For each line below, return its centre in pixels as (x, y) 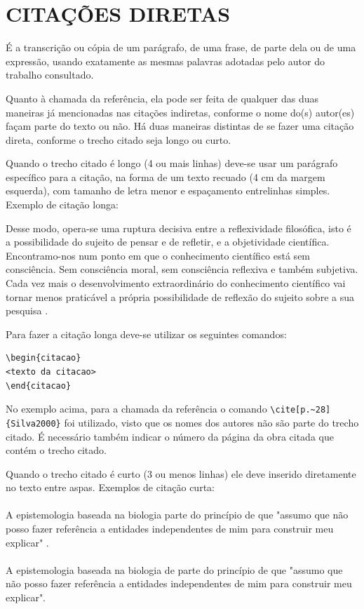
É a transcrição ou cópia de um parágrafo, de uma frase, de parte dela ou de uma (181, 47)
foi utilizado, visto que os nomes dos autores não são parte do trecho (211, 422)
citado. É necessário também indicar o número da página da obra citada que (170, 436)
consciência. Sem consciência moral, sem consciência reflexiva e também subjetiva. (182, 269)
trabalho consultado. (50, 75)
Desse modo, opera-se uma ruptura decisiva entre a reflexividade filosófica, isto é (178, 228)
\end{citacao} (39, 386)
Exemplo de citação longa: (62, 205)
